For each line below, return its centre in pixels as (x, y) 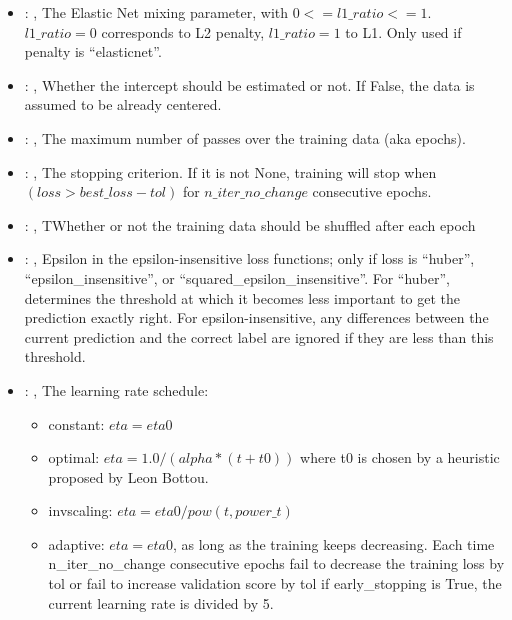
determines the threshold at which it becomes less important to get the (242, 297)
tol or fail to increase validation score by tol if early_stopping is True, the (275, 583)
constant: (76, 423)
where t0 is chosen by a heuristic (400, 457)
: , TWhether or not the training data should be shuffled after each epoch (250, 224)
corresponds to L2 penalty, (183, 31)
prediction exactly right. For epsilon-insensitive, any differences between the (256, 317)
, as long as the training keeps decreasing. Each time (333, 543)
